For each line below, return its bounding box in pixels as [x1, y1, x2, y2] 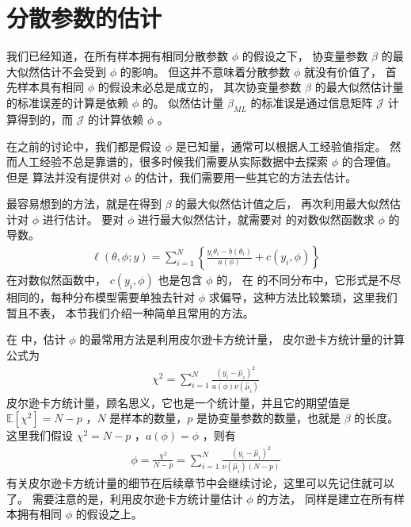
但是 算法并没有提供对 [6, 168, 121, 185]
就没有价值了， [304, 63, 382, 79]
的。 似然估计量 [142, 94, 224, 111]
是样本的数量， [109, 410, 188, 426]
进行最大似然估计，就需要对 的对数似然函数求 [138, 210, 375, 227]
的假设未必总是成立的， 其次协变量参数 [97, 79, 302, 95]
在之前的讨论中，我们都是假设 [6, 137, 162, 154]
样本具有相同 [17, 79, 84, 95]
